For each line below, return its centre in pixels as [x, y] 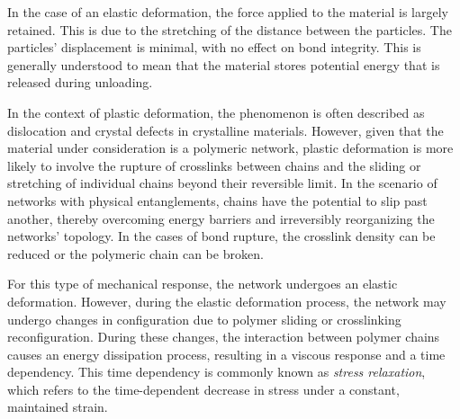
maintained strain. [58, 407]
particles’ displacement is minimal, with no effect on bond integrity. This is [214, 47]
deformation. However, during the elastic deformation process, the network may [227, 301]
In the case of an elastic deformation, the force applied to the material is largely [228, 12]
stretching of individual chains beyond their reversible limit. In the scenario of [222, 183]
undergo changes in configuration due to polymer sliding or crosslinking [204, 319]
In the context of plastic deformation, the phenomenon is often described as [216, 112]
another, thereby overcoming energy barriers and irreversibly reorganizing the [221, 218]
